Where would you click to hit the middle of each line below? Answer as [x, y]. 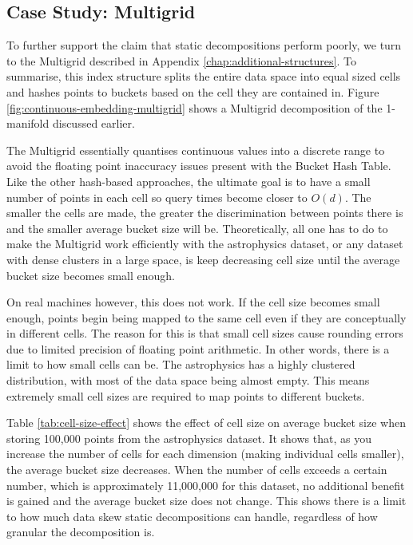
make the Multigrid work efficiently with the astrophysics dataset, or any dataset [205, 244]
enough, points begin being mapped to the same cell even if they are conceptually [206, 317]
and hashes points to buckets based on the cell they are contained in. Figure [193, 91]
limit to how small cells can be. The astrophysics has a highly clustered [181, 364]
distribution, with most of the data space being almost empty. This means [188, 380]
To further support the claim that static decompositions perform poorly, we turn [204, 45]
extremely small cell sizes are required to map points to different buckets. [186, 395]
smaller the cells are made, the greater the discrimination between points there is [205, 213]
